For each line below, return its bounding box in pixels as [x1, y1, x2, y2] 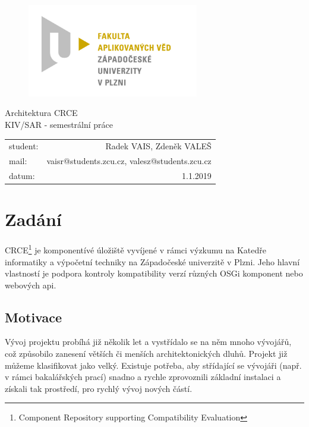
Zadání [5, 207, 62, 231]
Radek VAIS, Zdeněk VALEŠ [105, 140, 212, 152]
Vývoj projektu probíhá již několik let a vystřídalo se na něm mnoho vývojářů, [5, 335, 292, 348]
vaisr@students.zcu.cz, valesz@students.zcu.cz [46, 155, 212, 167]
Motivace [5, 307, 62, 326]
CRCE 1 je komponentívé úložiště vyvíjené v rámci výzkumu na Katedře [5, 242, 266, 256]
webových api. [5, 278, 56, 291]
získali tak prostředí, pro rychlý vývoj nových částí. [5, 382, 193, 394]
